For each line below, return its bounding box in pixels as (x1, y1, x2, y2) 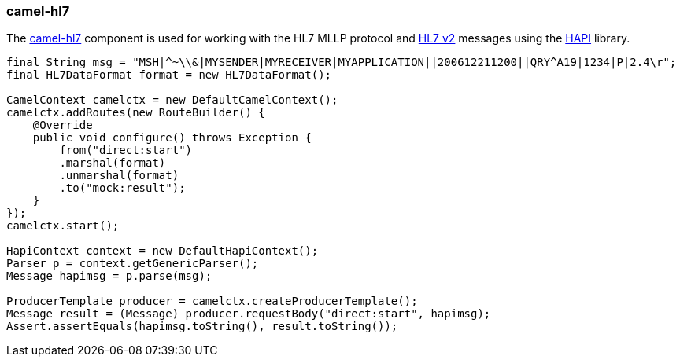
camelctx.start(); (6, 219, 120, 233)
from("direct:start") (59, 144, 193, 157)
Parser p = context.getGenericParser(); (6, 257, 259, 270)
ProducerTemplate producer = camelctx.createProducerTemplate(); (6, 295, 418, 308)
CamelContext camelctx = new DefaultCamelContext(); (6, 93, 338, 107)
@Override (32, 119, 93, 132)
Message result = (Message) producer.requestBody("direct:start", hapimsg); (6, 307, 491, 321)
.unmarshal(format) (59, 169, 179, 182)
